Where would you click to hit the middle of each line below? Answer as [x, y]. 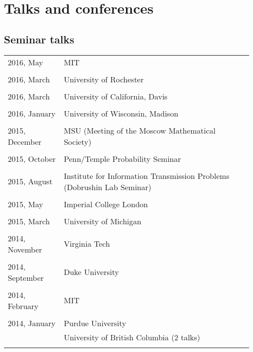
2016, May [26, 62]
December [25, 141]
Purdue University [95, 323]
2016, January [32, 113]
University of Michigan [103, 221]
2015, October [32, 158]
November [25, 249]
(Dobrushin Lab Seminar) [108, 187]
